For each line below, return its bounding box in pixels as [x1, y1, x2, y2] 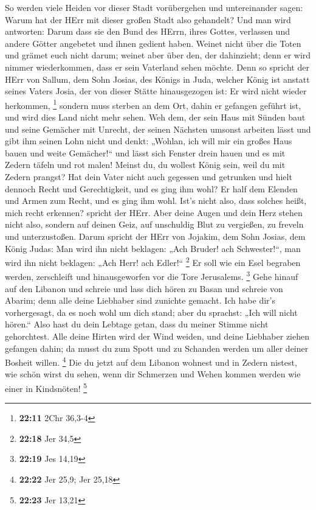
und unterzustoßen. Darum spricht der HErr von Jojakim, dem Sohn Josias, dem [5, 229, 306, 242]
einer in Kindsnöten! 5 [5, 380, 88, 394]
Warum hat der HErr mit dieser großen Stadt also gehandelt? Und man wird [5, 13, 291, 26]
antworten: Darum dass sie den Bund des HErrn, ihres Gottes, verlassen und [5, 25, 290, 38]
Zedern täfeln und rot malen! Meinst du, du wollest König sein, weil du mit [5, 158, 286, 171]
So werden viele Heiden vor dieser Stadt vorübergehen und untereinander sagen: [5, 1, 303, 13]
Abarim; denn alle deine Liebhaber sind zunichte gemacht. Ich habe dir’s [5, 294, 275, 307]
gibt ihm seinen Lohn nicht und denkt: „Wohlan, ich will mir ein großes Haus [5, 134, 292, 147]
